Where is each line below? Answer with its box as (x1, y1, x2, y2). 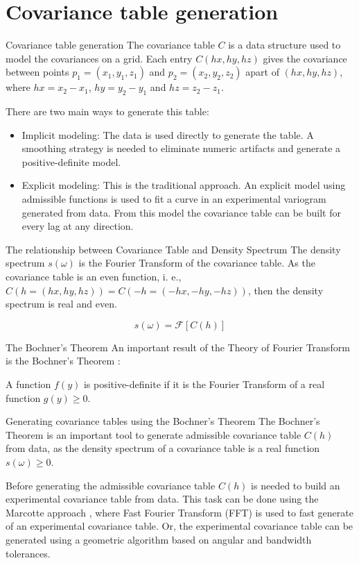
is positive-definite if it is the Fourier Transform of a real (83, 377, 325, 392)
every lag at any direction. (21, 219, 134, 233)
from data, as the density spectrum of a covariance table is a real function (6, 441, 320, 455)
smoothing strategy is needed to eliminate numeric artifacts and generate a (21, 141, 341, 156)
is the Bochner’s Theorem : (6, 353, 121, 368)
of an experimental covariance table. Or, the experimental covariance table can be (6, 519, 353, 533)
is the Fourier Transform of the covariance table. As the (78, 255, 315, 270)
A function (6, 377, 51, 392)
